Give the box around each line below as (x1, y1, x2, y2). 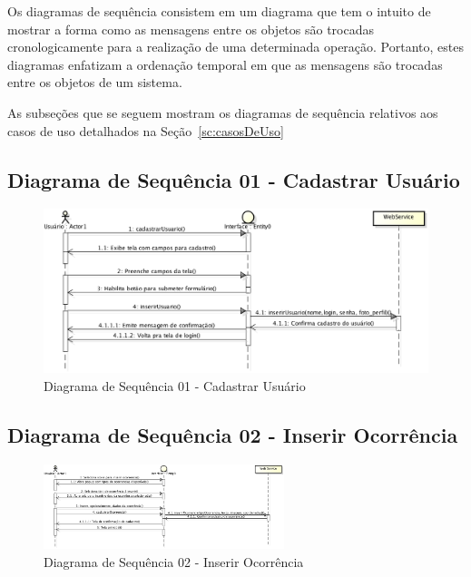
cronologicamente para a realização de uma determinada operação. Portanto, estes (7, 37, 464, 56)
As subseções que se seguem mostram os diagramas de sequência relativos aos (7, 103, 438, 122)
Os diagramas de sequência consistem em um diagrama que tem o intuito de (7, 2, 431, 20)
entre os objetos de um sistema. (7, 73, 182, 92)
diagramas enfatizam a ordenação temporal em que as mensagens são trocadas (7, 54, 443, 73)
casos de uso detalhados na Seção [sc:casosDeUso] (7, 121, 284, 140)
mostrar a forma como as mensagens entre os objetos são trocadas (7, 19, 375, 38)
